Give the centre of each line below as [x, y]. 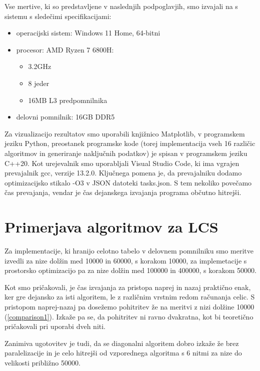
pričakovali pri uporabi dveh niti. [55, 326]
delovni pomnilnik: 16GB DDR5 [65, 117]
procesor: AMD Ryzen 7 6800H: [65, 49]
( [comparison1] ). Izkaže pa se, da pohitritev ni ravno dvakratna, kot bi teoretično [129, 316]
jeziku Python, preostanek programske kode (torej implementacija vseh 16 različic [130, 143]
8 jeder [39, 83]
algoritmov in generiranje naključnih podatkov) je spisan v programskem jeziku [126, 153]
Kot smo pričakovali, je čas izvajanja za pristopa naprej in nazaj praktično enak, [128, 287]
